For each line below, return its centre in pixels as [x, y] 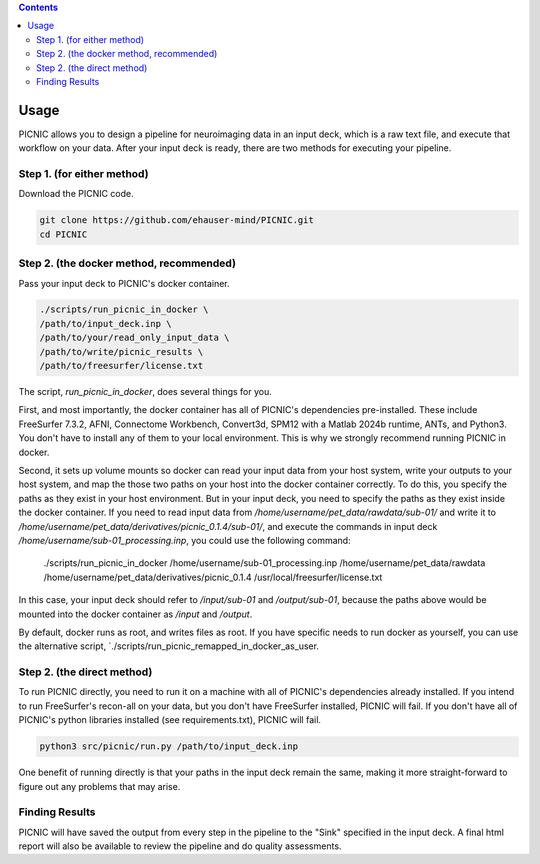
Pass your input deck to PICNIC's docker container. [124, 283]
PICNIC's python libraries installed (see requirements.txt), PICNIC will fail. [170, 720]
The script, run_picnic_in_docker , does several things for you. [145, 392]
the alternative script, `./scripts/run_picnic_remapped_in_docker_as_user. [169, 646]
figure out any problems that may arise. [99, 786]
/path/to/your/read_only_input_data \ [134, 338]
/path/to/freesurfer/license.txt [121, 366]
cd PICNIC [63, 234]
